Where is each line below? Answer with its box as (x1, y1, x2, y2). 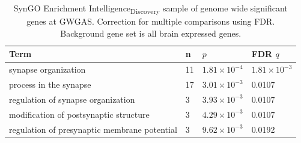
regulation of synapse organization (9, 93, 135, 105)
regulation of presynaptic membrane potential (9, 123, 177, 135)
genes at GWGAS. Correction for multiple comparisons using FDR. (26, 15, 275, 28)
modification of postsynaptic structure (9, 108, 150, 120)
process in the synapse (9, 78, 91, 90)
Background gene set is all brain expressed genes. (60, 26, 242, 39)
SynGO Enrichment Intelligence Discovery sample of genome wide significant (13, 2, 288, 16)
